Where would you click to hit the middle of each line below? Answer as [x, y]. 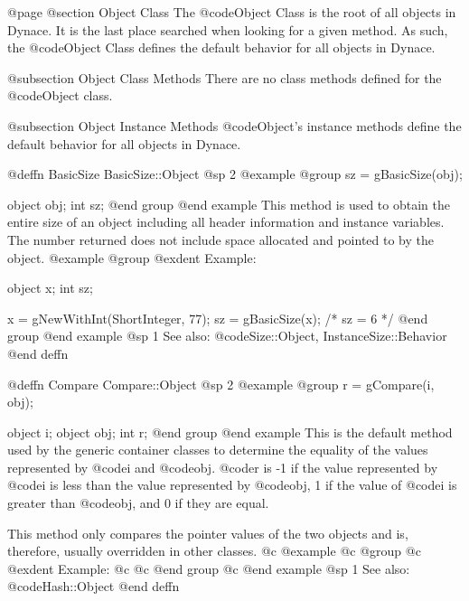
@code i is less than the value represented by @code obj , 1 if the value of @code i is [232, 485]
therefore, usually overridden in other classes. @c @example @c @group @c [214, 551]
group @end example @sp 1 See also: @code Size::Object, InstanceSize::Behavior [227, 336]
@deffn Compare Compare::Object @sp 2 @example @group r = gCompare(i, [221, 384]
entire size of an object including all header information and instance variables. [226, 222]
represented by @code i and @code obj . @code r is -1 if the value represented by [223, 467]
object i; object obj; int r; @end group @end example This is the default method [230, 432]
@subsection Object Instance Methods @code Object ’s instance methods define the [234, 125]
